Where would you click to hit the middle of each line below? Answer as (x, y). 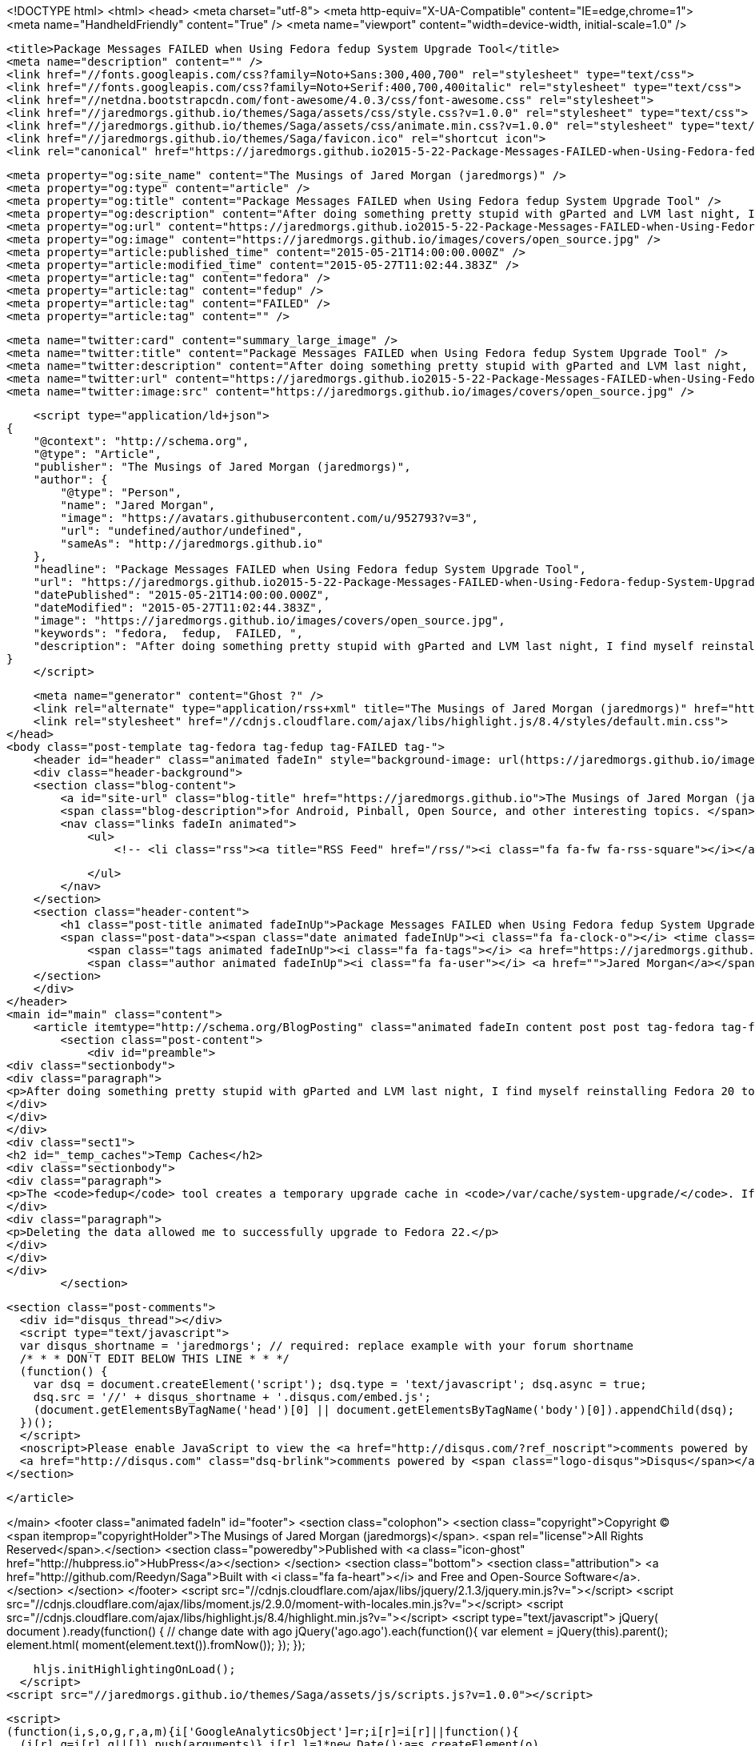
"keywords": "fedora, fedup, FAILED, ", (168, 633)
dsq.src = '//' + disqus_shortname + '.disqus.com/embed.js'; (232, 1397)
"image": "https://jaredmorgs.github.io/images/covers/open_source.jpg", (269, 620)
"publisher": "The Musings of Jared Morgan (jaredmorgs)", (222, 467)
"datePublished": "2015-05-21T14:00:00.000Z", (182, 595)
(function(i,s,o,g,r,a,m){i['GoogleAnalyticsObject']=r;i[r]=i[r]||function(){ (263, 1732)
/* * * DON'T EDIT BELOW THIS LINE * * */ (155, 1359)
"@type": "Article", (97, 454)
